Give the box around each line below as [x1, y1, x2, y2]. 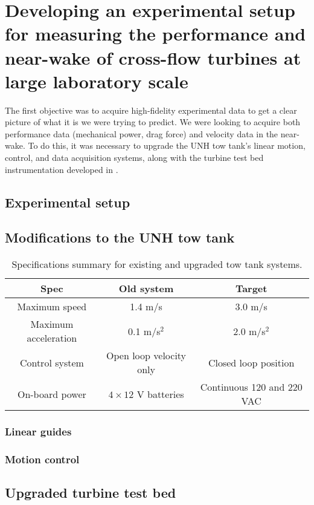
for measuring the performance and [5, 21, 306, 46]
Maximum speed [17, 299, 87, 314]
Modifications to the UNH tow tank [5, 228, 235, 247]
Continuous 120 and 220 [200, 380, 303, 394]
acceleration [27, 331, 77, 345]
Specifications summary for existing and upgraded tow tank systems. [11, 257, 303, 272]
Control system [19, 355, 84, 370]
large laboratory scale [5, 68, 188, 93]
